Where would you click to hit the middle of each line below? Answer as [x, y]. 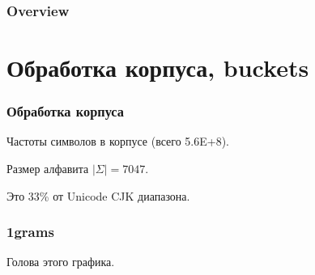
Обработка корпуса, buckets [158, 68]
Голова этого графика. [61, 262]
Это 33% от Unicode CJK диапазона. [98, 195]
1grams [30, 232]
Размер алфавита [48, 169]
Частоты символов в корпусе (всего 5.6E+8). [118, 141]
